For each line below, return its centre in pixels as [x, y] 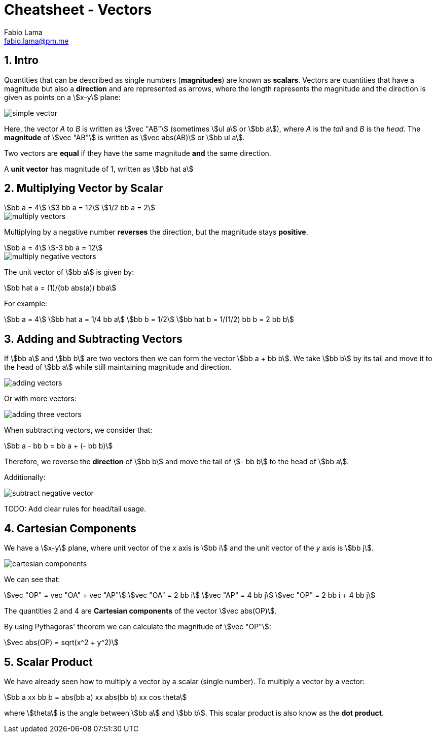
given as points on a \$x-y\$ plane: [62, 97]
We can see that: [32, 580]
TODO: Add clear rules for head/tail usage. [75, 509]
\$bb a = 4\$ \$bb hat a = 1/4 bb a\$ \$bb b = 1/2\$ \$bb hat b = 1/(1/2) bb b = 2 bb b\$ [149, 319]
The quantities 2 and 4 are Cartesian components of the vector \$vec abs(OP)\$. [140, 611]
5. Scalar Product [48, 662]
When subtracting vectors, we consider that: [78, 430]
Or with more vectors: [40, 399]
